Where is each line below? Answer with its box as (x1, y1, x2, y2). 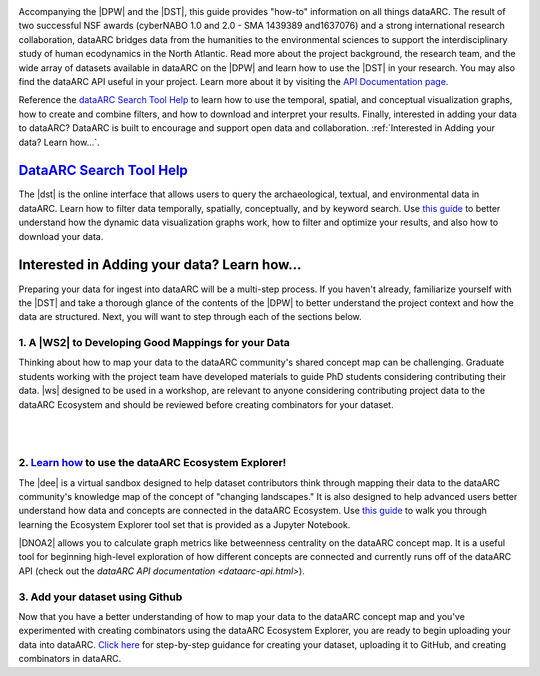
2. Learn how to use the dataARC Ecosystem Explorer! (18, 456, 287, 470)
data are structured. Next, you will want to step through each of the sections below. (18, 311, 362, 323)
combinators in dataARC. (18, 653, 122, 665)
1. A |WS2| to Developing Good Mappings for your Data (18, 336, 290, 350)
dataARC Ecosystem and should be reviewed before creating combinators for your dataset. (18, 398, 394, 410)
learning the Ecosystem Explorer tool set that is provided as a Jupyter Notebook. (18, 518, 351, 530)
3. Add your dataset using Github (18, 590, 183, 604)
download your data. (18, 230, 104, 242)
